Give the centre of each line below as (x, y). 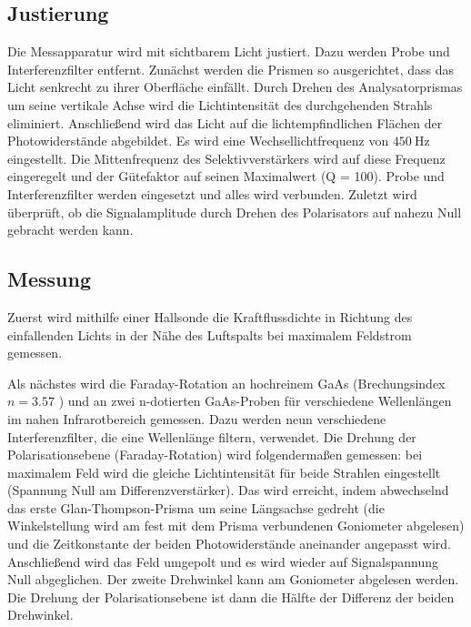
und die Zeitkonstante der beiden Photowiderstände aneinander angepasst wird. (229, 544)
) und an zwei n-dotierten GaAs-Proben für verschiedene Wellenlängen (255, 401)
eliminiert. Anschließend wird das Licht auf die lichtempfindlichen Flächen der (225, 122)
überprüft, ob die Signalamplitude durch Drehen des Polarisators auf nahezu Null (235, 212)
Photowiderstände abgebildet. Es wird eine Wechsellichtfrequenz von (198, 141)
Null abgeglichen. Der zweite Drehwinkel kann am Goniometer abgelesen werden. (233, 579)
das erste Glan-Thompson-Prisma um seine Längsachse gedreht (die (196, 507)
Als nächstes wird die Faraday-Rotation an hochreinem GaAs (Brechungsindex (226, 383)
